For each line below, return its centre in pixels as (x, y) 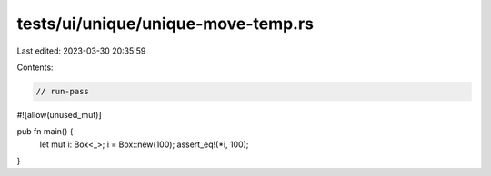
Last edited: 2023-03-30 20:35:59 (81, 51)
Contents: (35, 67)
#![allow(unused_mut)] (59, 114)
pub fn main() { (45, 132)
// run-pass (63, 91)
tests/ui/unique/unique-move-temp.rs (165, 24)
